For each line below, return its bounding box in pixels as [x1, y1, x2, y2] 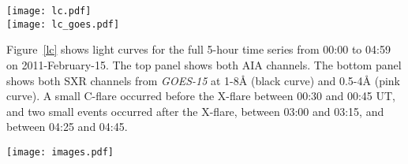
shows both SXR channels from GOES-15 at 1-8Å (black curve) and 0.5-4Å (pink [6, 72, 400, 88]
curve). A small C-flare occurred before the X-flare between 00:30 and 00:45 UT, [6, 88, 395, 104]
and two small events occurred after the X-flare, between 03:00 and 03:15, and [6, 102, 384, 119]
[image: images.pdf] [6, 146, 114, 158]
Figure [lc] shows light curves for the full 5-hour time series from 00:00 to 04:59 [6, 41, 391, 58]
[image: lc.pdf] [6, 6, 92, 17]
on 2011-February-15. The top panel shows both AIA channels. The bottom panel [6, 56, 402, 73]
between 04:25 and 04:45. [6, 118, 128, 135]
